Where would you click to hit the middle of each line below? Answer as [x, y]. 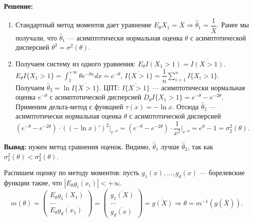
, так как [200, 146]
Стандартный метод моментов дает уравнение [84, 25]
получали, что [36, 37]
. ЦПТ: [109, 87]
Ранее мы [235, 25]
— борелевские [222, 172]
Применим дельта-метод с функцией [69, 106]
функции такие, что [33, 182]
